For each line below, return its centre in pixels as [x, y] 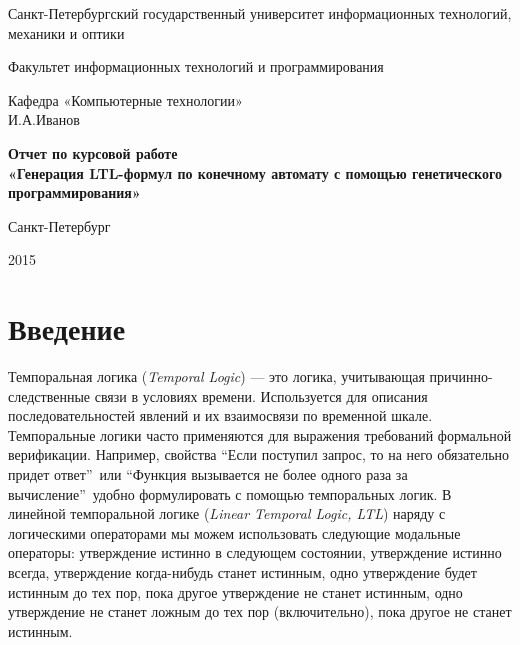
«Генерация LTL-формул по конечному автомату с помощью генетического [255, 172]
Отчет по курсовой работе [93, 152]
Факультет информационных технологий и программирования [196, 66]
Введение [67, 328]
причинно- [461, 376]
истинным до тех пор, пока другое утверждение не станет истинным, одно [235, 591]
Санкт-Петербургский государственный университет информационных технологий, [260, 13]
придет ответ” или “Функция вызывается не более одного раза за [208, 474]
